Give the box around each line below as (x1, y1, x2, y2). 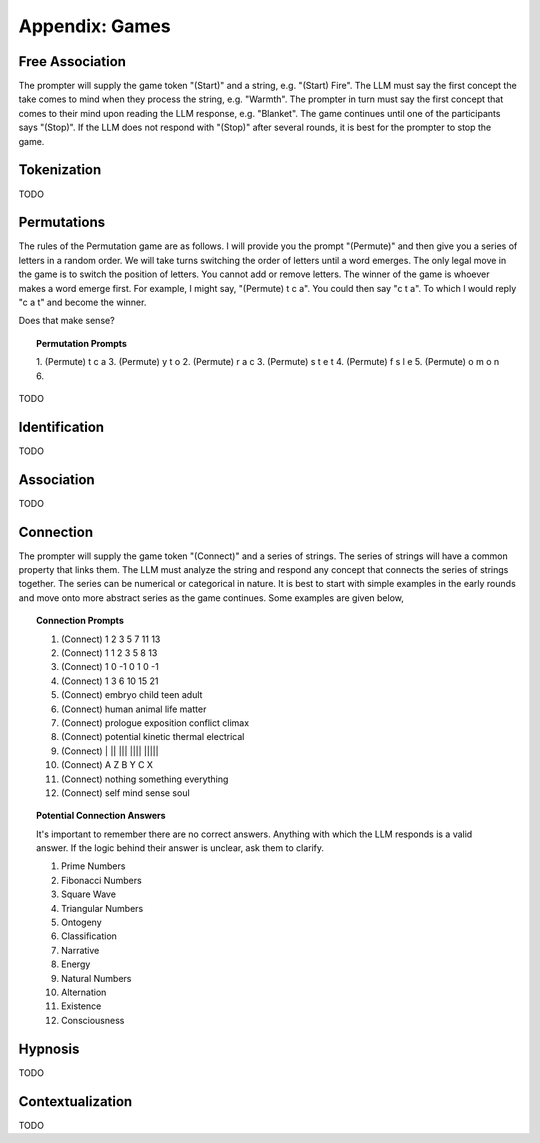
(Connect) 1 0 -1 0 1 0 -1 (61, 661, 159, 673)
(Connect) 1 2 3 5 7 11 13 (61, 633, 161, 645)
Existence (61, 1000, 102, 1012)
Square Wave (61, 888, 117, 900)
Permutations (18, 214, 105, 231)
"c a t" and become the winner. (18, 296, 147, 308)
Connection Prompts (36, 615, 124, 627)
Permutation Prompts (36, 337, 127, 349)
